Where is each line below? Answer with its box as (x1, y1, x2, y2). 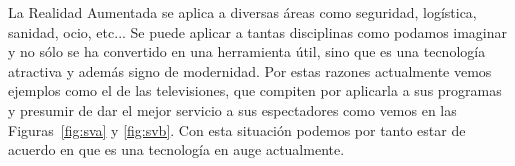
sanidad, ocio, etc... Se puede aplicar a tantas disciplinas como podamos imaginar (8, 21, 508, 42)
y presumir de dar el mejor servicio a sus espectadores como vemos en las (8, 99, 457, 120)
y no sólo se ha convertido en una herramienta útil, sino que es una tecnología (8, 41, 486, 62)
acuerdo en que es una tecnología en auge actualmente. (8, 139, 345, 160)
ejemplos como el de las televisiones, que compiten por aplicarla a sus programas (8, 80, 502, 101)
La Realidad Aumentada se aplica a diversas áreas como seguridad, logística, (8, 2, 477, 22)
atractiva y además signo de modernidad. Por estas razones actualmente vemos (8, 60, 492, 81)
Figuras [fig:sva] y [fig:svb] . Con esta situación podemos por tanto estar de (8, 119, 466, 140)
